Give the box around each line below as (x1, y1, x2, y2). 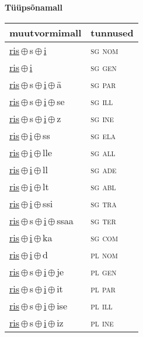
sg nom (90, 43, 118, 57)
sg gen (90, 60, 117, 74)
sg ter (90, 213, 116, 227)
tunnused (90, 25, 134, 39)
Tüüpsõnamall (5, 1, 63, 13)
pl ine (90, 315, 114, 329)
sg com (90, 230, 118, 244)
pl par (90, 281, 116, 295)
